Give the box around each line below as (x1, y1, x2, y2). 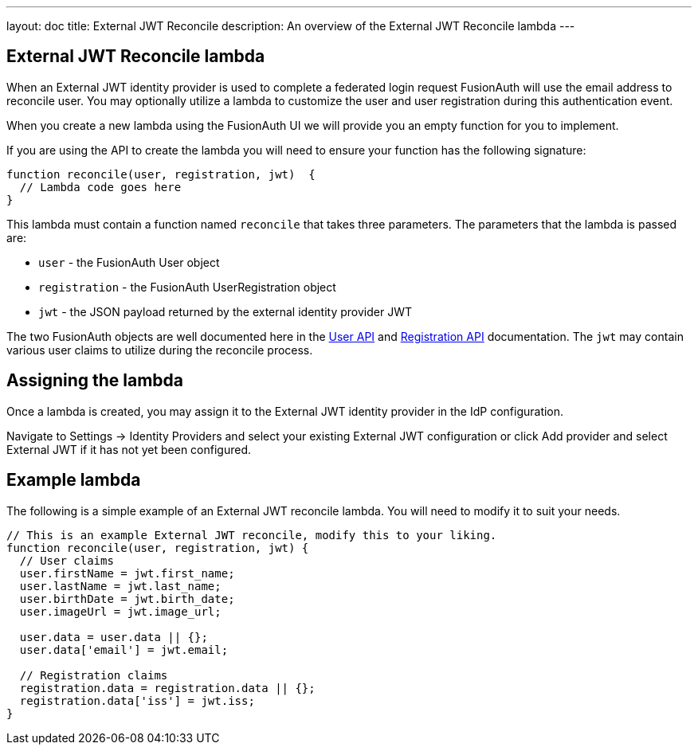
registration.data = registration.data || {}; (19, 681, 316, 694)
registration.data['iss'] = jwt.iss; (19, 694, 255, 707)
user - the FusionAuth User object (38, 255, 220, 269)
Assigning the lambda (6, 370, 184, 391)
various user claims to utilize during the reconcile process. (6, 342, 313, 357)
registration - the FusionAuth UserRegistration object (38, 280, 336, 294)
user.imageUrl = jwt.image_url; (19, 604, 222, 618)
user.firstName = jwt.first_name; (19, 566, 235, 580)
